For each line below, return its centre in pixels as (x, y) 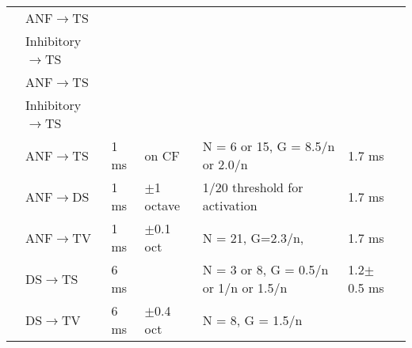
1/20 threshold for (253, 187)
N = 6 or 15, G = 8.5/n (269, 146)
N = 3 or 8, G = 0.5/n (265, 269)
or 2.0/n (225, 164)
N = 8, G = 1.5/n (252, 320)
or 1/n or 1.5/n (245, 287)
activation (230, 205)
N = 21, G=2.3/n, (253, 237)
